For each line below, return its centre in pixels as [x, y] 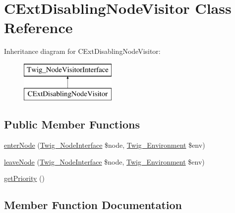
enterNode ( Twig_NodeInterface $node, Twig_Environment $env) [105, 145]
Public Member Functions [72, 124]
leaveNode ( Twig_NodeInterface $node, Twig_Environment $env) [104, 161]
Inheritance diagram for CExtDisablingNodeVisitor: [82, 51]
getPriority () [24, 178]
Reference [38, 27]
